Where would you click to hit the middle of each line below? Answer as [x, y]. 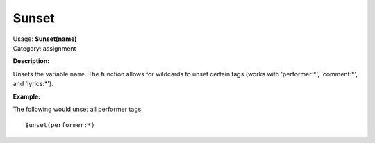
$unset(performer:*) [60, 125]
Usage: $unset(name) [45, 39]
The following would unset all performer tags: [78, 109]
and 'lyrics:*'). [33, 84]
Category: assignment [44, 48]
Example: [27, 96]
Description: [31, 61]
